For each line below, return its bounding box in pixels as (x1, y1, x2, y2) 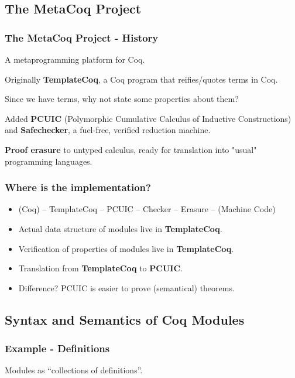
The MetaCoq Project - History (5, 30, 159, 45)
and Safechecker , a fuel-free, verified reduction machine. (5, 124, 211, 136)
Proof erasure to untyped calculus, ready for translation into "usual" (5, 143, 257, 155)
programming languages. (5, 155, 92, 167)
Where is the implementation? (5, 180, 151, 195)
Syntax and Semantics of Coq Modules (5, 310, 245, 328)
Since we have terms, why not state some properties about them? (5, 93, 239, 105)
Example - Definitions (5, 341, 110, 356)
